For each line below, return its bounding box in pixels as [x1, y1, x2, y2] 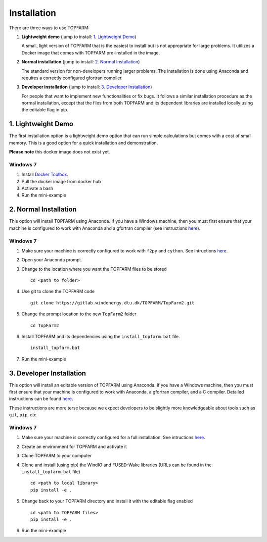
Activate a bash [21, 186, 53, 192]
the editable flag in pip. [21, 107, 69, 113]
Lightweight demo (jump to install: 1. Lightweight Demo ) [21, 34, 136, 40]
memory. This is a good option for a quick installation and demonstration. [9, 140, 158, 146]
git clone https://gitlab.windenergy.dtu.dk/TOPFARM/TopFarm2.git [30, 300, 195, 305]
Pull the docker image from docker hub [21, 178, 101, 184]
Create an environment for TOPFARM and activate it [21, 443, 127, 449]
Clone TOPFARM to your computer [21, 453, 92, 459]
